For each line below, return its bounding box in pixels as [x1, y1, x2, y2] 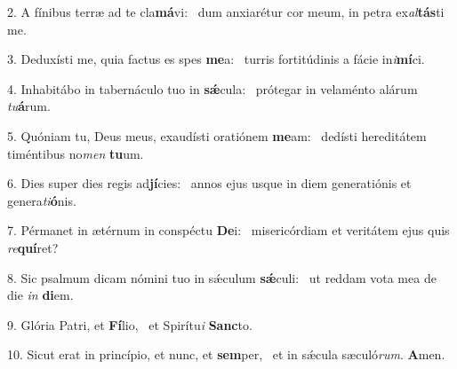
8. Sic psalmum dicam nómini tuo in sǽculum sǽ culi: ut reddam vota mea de [7, 268, 437, 287]
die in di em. [7, 286, 74, 304]
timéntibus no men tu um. [7, 144, 144, 162]
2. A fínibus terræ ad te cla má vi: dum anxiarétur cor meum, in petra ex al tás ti [7, 3, 445, 20]
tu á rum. [7, 97, 51, 115]
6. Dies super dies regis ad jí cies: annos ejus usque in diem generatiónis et [7, 174, 412, 192]
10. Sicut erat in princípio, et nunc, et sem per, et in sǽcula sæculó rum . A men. [7, 345, 445, 364]
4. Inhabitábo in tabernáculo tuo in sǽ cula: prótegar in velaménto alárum [7, 79, 418, 98]
